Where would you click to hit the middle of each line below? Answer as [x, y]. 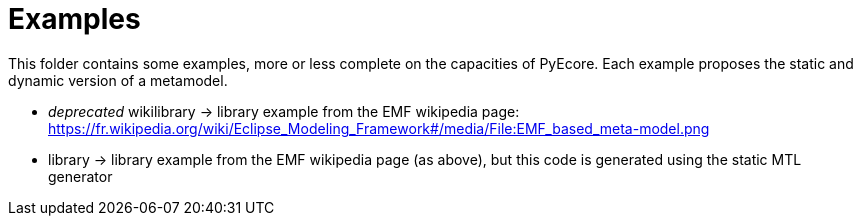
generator [80, 176]
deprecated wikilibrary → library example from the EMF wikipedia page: [284, 111]
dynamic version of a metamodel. [118, 80]
